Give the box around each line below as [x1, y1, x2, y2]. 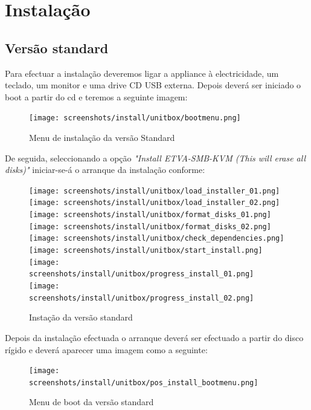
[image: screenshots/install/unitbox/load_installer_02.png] [29, 198, 280, 207]
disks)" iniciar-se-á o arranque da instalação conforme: [5, 163, 205, 176]
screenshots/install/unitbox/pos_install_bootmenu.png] [29, 378, 258, 387]
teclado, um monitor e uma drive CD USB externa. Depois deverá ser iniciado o [5, 79, 301, 91]
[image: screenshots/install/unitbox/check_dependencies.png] [29, 234, 284, 243]
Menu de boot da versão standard [29, 395, 154, 408]
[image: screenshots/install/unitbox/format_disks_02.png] [29, 222, 271, 231]
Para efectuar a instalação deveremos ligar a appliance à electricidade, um [5, 67, 279, 79]
